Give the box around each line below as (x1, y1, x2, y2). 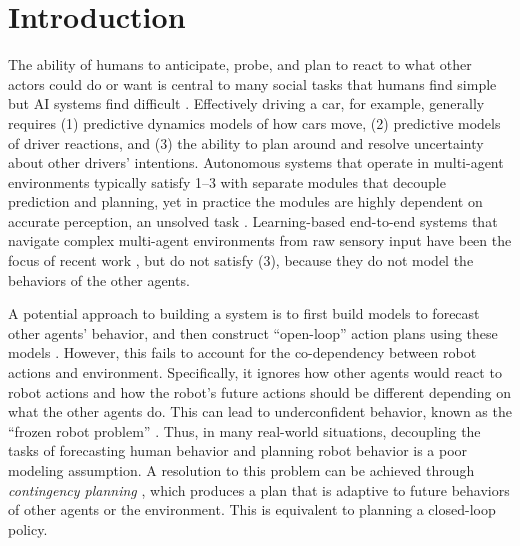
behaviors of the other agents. (8, 269, 190, 290)
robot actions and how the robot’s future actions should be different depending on (8, 381, 511, 402)
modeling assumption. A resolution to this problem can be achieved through (8, 460, 475, 480)
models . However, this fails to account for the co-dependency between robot (8, 342, 477, 363)
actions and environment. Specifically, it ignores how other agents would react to (8, 362, 502, 383)
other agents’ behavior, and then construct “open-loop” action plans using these (8, 322, 498, 343)
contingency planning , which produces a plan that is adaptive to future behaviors (8, 479, 510, 500)
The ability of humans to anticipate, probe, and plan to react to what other (8, 54, 472, 75)
